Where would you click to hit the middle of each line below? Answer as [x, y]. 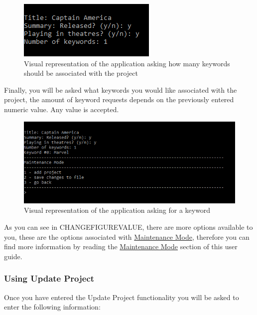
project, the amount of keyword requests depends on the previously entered [119, 99]
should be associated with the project [81, 73]
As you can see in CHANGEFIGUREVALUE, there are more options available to [128, 227]
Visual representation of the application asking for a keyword [117, 210]
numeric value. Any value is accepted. [62, 109]
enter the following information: [52, 307]
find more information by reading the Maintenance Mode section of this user [121, 246]
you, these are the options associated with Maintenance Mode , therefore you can [127, 236]
